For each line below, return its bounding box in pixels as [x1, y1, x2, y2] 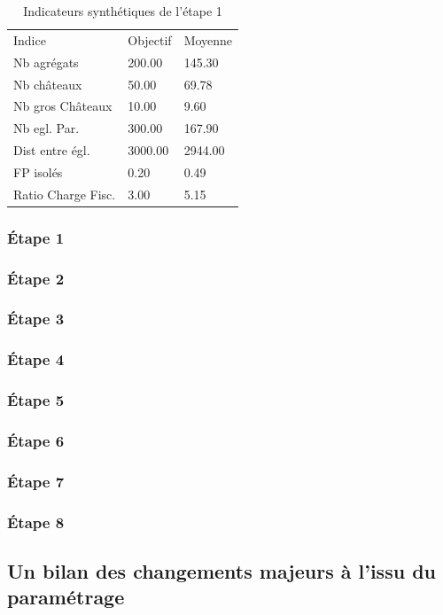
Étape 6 [7, 429, 65, 451]
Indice [13, 30, 46, 49]
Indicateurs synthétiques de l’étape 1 [23, 2, 222, 19]
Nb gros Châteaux [13, 97, 113, 115]
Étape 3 [7, 307, 65, 330]
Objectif [128, 30, 172, 49]
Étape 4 [7, 348, 65, 370]
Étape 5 [7, 389, 65, 411]
